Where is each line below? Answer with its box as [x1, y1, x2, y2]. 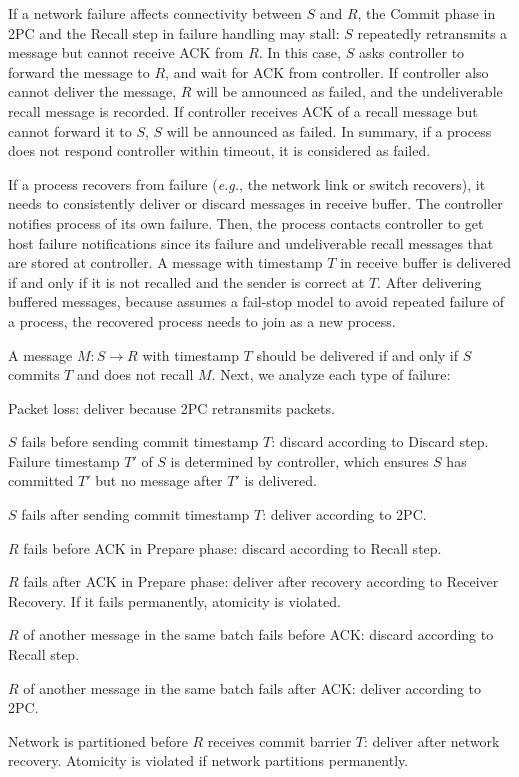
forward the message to [8, 61, 150, 82]
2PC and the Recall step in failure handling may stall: [8, 22, 340, 43]
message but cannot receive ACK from [8, 42, 244, 63]
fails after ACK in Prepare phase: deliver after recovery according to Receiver [23, 571, 499, 592]
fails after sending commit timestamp [21, 504, 250, 525]
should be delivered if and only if [256, 344, 459, 365]
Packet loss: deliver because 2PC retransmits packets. [8, 397, 335, 418]
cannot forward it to [8, 120, 132, 141]
